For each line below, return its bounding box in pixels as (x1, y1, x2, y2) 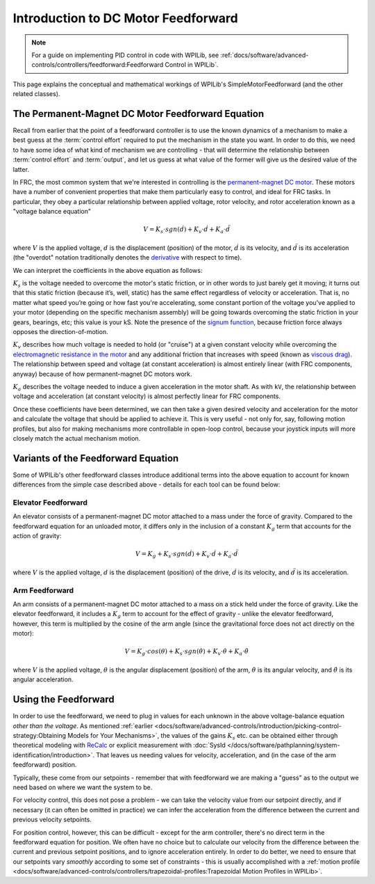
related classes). (12, 90, 60, 98)
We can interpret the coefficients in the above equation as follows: (12, 266, 203, 274)
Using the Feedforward (12, 693, 115, 706)
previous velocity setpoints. (12, 815, 92, 824)
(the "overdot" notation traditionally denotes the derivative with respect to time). (12, 253, 242, 262)
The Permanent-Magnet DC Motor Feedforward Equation (12, 108, 265, 120)
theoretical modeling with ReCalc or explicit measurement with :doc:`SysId (12, 741, 226, 750)
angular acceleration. (12, 675, 74, 684)
